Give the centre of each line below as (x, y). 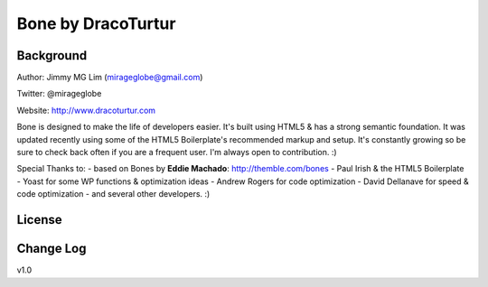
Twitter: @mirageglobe (59, 94)
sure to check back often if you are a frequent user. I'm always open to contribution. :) (177, 153)
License (39, 220)
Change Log (52, 249)
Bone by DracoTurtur (96, 23)
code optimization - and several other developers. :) (113, 194)
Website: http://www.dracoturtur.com (86, 110)
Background (52, 56)
